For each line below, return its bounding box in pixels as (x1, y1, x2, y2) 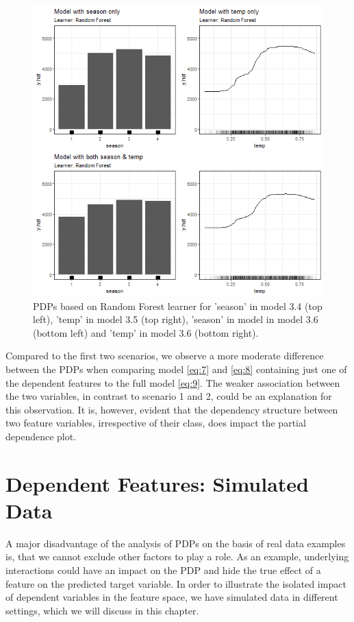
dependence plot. (5, 429, 77, 443)
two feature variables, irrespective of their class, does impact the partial (5, 416, 306, 430)
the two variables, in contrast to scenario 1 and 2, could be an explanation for (5, 389, 332, 403)
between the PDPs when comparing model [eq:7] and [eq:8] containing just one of (5, 361, 347, 376)
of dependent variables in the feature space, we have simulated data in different (5, 590, 338, 604)
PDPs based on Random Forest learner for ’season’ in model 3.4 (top (33, 298, 323, 313)
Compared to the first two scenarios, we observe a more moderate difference (5, 348, 324, 363)
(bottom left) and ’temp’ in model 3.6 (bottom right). (33, 325, 259, 339)
